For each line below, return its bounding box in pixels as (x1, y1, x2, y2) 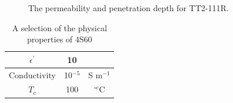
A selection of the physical (12, 21, 107, 34)
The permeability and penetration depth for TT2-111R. (28, 2, 229, 14)
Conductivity (9, 68, 56, 81)
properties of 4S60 (26, 33, 92, 45)
